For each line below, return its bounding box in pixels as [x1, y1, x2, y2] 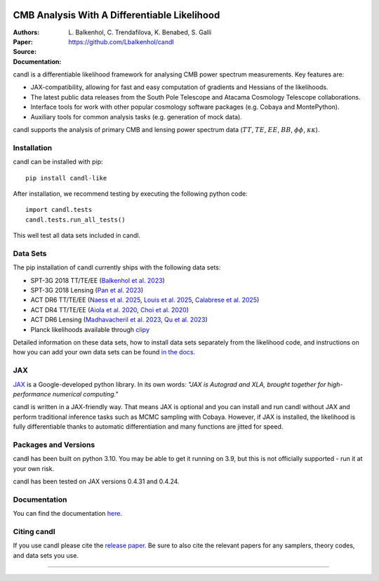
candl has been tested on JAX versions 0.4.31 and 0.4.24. [13, 477, 180, 486]
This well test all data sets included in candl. [13, 232, 140, 240]
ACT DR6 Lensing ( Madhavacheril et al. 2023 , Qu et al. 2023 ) [30, 316, 208, 324]
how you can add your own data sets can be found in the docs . [13, 348, 196, 356]
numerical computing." [52, 389, 119, 398]
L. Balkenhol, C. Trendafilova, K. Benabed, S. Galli [68, 28, 212, 36]
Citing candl [13, 526, 55, 536]
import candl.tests [25, 206, 93, 214]
